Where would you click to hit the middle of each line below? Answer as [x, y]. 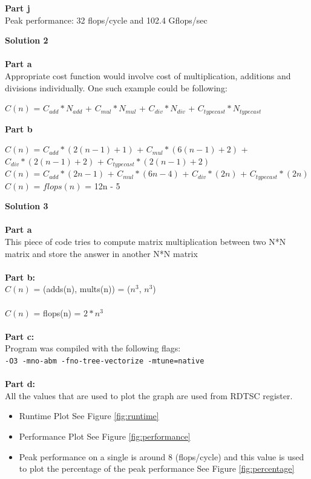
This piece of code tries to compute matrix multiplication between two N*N [146, 242]
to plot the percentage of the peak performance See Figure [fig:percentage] [157, 468]
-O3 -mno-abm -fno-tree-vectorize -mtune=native [105, 361]
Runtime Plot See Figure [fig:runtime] [89, 416]
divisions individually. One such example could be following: [116, 87]
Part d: [20, 384]
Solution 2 [27, 40]
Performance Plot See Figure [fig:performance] [105, 436]
